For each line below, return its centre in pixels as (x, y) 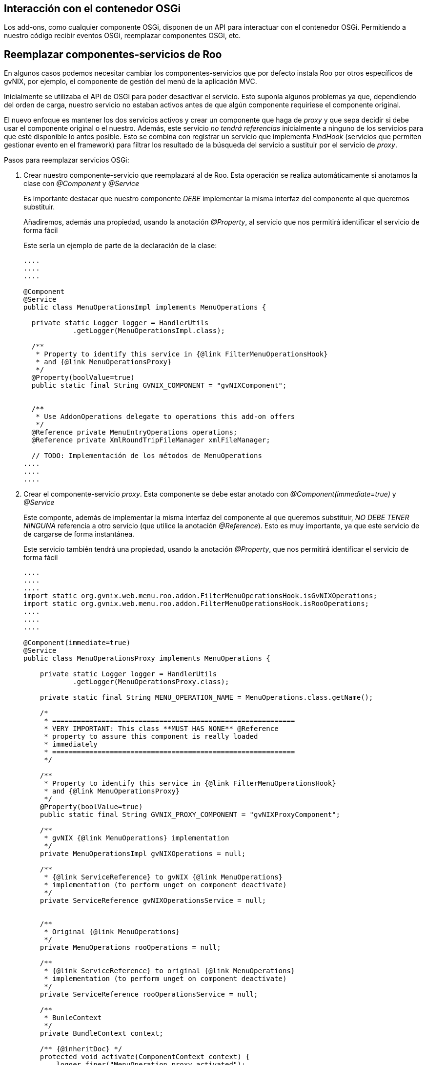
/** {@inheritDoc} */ (81, 1049)
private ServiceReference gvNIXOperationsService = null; (153, 901)
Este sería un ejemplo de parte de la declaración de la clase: (120, 246)
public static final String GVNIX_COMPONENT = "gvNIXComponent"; (159, 386)
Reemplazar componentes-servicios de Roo (113, 54)
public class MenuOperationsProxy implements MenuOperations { (147, 658)
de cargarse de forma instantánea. (79, 534)
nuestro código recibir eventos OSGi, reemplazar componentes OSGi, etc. (122, 36)
